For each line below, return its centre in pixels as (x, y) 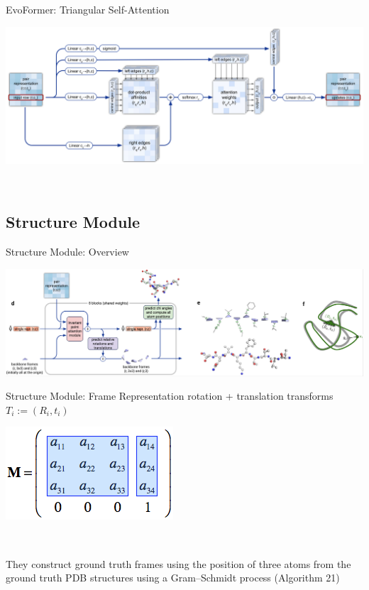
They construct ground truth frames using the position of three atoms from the (178, 563)
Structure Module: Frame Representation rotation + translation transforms (170, 396)
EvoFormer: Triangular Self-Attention (88, 9)
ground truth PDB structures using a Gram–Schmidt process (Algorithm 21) (173, 578)
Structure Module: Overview (67, 251)
